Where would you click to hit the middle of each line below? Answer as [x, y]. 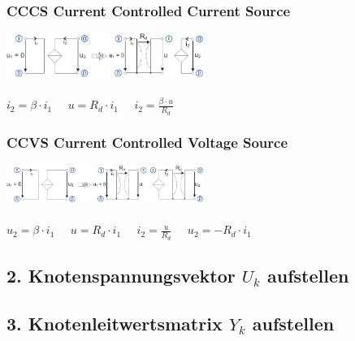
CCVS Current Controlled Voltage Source [147, 142]
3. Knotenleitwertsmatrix [115, 323]
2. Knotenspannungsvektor [121, 276]
